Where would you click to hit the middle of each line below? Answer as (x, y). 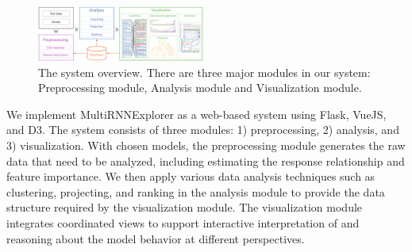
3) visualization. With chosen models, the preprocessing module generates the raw (206, 145)
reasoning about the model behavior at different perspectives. (156, 238)
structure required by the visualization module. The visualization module (185, 207)
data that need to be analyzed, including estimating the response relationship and (206, 160)
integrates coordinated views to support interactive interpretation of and (183, 222)
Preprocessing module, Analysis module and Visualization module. (200, 88)
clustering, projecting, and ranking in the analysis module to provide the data (196, 191)
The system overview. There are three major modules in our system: (204, 72)
